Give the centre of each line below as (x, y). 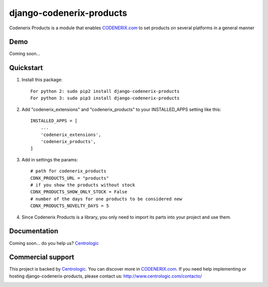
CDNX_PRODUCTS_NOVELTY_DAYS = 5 (70, 206)
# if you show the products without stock (83, 185)
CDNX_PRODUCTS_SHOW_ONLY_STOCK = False (79, 192)
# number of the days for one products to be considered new (106, 199)
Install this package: (42, 80)
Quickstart (26, 68)
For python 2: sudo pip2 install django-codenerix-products (105, 91)
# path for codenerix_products (68, 171)
